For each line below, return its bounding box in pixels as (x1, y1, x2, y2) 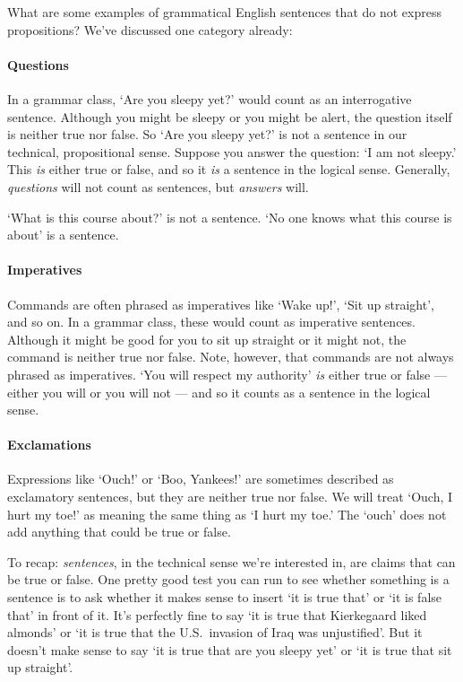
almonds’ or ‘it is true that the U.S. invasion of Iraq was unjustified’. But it (7, 623, 423, 642)
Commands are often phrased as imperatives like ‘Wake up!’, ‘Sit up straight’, (7, 294, 434, 313)
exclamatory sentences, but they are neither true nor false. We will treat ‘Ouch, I (7, 487, 453, 506)
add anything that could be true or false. (7, 522, 231, 541)
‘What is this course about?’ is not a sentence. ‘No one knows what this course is (7, 207, 452, 226)
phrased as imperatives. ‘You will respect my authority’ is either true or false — (7, 364, 447, 383)
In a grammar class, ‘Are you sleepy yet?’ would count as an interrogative (7, 89, 412, 108)
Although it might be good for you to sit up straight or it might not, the (7, 329, 407, 348)
